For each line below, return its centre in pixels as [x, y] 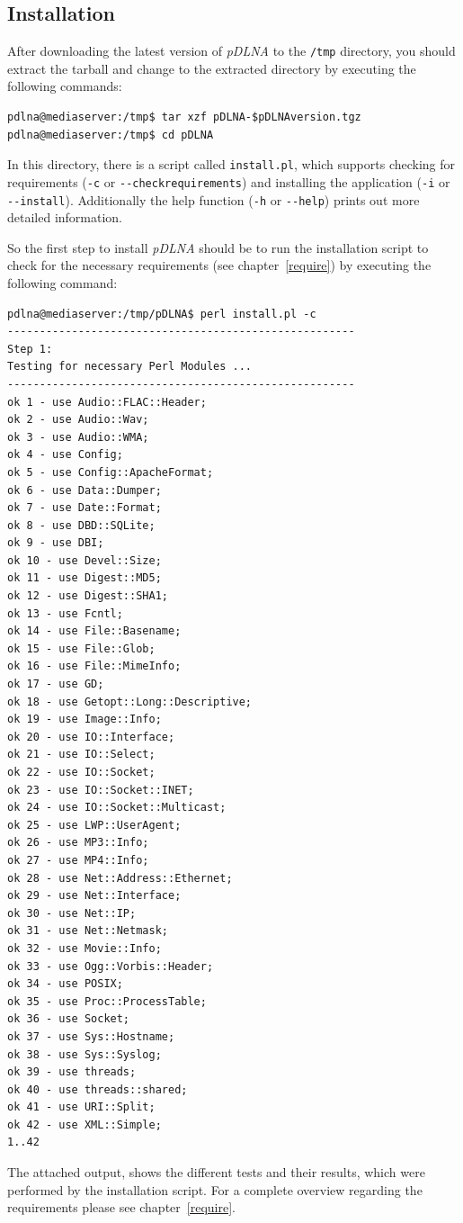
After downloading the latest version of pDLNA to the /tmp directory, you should [231, 51]
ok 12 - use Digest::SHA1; [88, 596]
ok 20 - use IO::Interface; [91, 737]
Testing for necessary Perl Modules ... [130, 367]
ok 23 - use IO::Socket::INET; [101, 790]
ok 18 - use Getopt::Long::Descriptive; [130, 701]
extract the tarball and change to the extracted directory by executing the [212, 68]
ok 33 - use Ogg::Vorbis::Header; [111, 966]
